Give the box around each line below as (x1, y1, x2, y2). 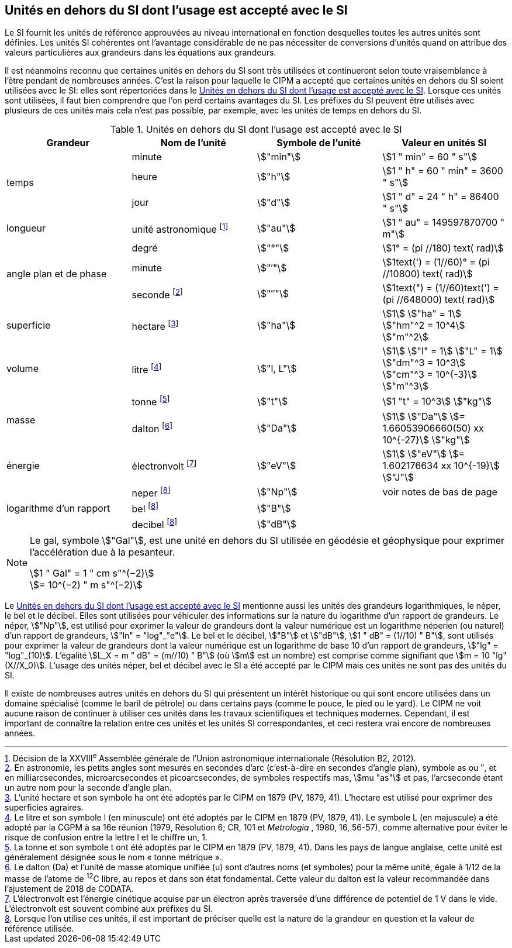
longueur (6, 222, 46, 235)
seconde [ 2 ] (132, 287, 183, 301)
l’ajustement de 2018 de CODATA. (5, 884, 134, 894)
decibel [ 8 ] (132, 517, 178, 531)
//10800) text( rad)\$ (382, 268, 473, 280)
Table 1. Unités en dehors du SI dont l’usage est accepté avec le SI (110, 123, 402, 136)
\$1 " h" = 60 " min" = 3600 (382, 165, 503, 177)
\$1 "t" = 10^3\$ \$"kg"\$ (382, 395, 492, 408)
